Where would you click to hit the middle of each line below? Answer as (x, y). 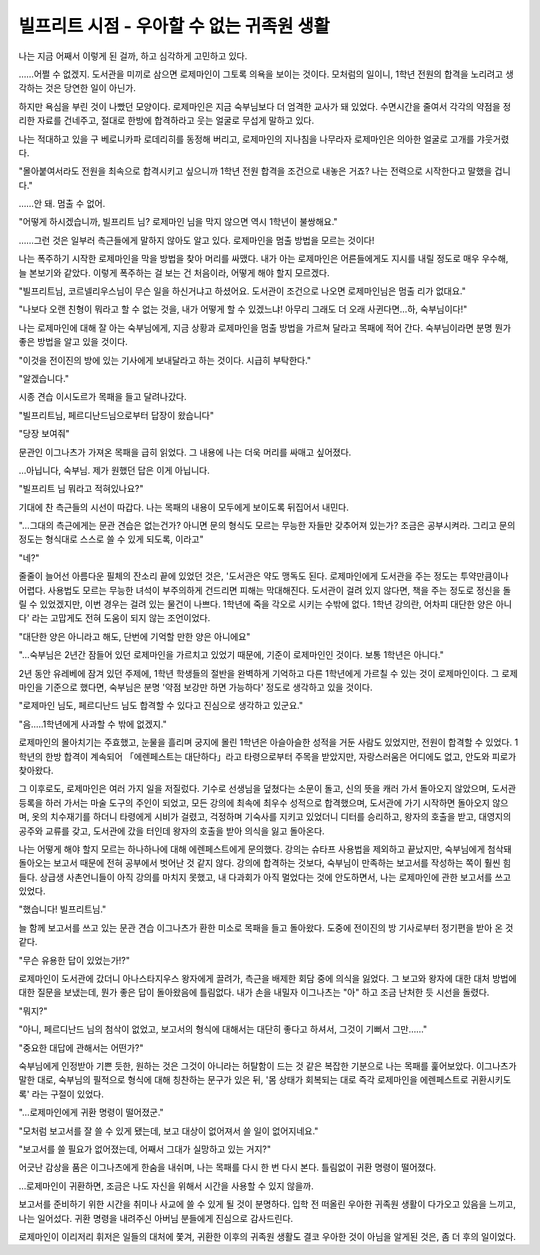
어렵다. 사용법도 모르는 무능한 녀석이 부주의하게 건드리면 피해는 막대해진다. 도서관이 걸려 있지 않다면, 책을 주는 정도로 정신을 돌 (265, 590)
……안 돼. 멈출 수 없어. (62, 204)
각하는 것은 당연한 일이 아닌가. (77, 88)
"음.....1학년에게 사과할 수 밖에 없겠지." (92, 724)
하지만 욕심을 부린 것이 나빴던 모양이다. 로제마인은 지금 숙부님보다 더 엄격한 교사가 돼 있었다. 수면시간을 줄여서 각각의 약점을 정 (265, 106)
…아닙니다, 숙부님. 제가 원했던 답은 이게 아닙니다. (114, 470)
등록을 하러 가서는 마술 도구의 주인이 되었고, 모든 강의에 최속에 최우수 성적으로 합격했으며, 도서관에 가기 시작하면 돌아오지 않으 (263, 802)
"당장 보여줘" (44, 434)
